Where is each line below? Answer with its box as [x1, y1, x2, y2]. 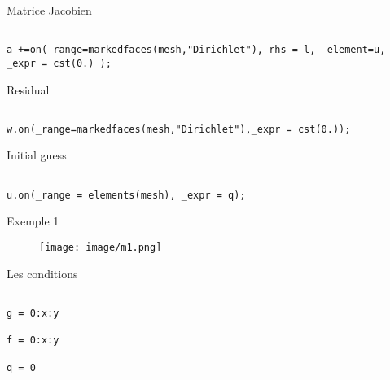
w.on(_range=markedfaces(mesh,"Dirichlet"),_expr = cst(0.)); [7, 123, 351, 135]
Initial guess [7, 146, 67, 164]
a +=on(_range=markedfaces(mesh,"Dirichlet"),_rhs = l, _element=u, [7, 44, 386, 56]
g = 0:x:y [7, 307, 59, 319]
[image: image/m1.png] [39, 241, 162, 253]
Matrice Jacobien [7, 2, 92, 18]
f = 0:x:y [7, 334, 59, 347]
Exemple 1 [7, 212, 59, 229]
